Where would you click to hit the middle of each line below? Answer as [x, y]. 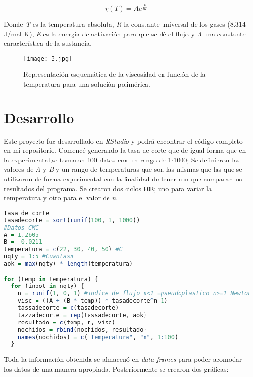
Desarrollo [39, 117]
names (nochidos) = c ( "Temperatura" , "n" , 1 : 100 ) [98, 337]
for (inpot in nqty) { [47, 286]
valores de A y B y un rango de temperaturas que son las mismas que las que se [123, 169]
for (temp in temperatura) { [51, 279]
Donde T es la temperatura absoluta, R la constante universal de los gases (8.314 [125, 24]
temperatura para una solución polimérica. [87, 83]
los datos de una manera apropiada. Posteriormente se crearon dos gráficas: [116, 368]
